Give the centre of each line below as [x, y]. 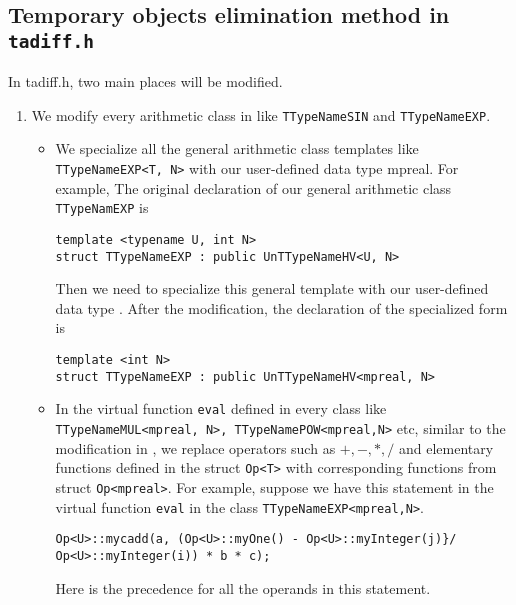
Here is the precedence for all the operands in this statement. [243, 587]
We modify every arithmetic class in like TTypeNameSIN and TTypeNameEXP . [261, 114]
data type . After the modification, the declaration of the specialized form [281, 307]
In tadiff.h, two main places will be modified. [145, 81]
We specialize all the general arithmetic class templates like [237, 148]
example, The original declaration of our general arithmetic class [253, 187]
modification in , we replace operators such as [195, 447]
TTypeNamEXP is [102, 207]
